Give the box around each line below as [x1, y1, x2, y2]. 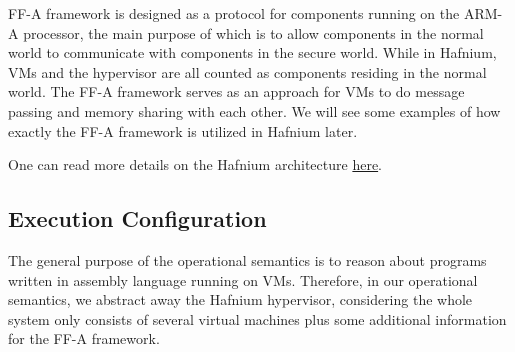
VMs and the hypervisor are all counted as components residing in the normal [8, 61, 487, 82]
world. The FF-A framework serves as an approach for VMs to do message [8, 81, 465, 102]
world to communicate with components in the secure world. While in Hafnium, [8, 42, 497, 63]
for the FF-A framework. [8, 328, 160, 349]
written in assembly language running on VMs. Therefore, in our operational [8, 269, 478, 290]
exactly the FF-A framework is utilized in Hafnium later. [8, 120, 358, 141]
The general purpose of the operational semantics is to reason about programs [8, 249, 487, 270]
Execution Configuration [8, 203, 267, 234]
